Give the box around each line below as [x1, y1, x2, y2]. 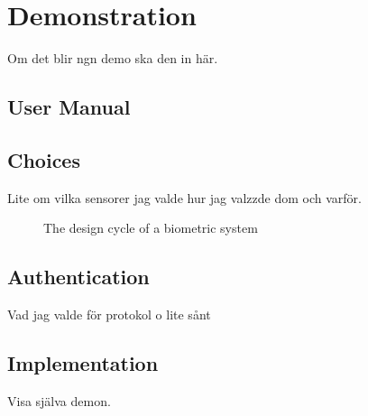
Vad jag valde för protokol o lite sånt [7, 305, 211, 324]
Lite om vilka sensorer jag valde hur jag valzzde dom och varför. [7, 188, 362, 207]
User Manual [7, 93, 131, 121]
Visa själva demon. [7, 391, 111, 410]
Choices [7, 145, 80, 173]
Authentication [7, 263, 150, 291]
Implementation [7, 349, 159, 377]
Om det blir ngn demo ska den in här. [7, 49, 218, 68]
